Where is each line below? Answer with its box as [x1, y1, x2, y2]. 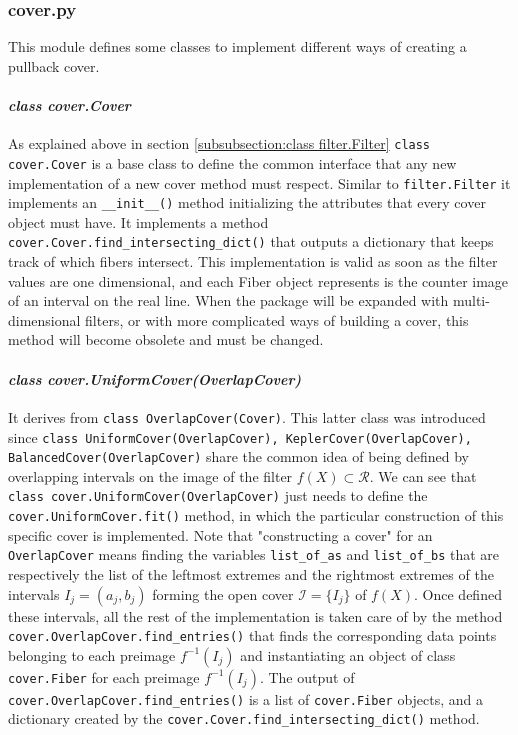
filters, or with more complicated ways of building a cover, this [85, 309, 469, 330]
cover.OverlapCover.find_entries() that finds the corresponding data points [8, 625, 497, 646]
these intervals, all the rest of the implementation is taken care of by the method [8, 605, 503, 626]
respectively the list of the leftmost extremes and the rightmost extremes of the [8, 563, 494, 584]
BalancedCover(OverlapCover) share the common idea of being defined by [8, 446, 469, 467]
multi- [452, 290, 490, 311]
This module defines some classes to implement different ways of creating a [8, 36, 467, 57]
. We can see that [369, 465, 477, 486]
